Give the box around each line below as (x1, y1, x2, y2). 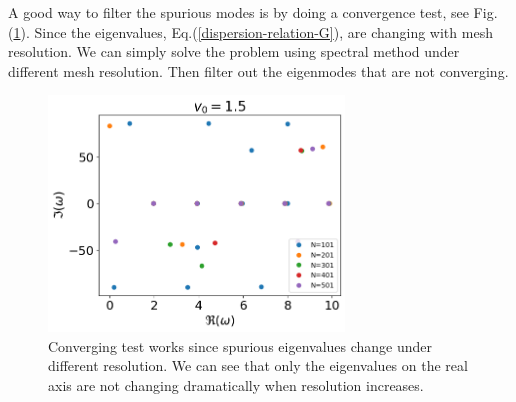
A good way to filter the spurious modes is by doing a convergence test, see (8, 2, 469, 22)
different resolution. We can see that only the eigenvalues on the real (48, 355, 468, 376)
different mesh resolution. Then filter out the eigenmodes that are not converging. (8, 60, 509, 81)
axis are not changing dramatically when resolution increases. (48, 375, 424, 395)
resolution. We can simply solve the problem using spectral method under (8, 41, 460, 62)
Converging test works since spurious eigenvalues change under (48, 335, 433, 356)
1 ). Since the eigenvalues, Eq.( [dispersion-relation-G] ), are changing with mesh (13, 21, 493, 42)
